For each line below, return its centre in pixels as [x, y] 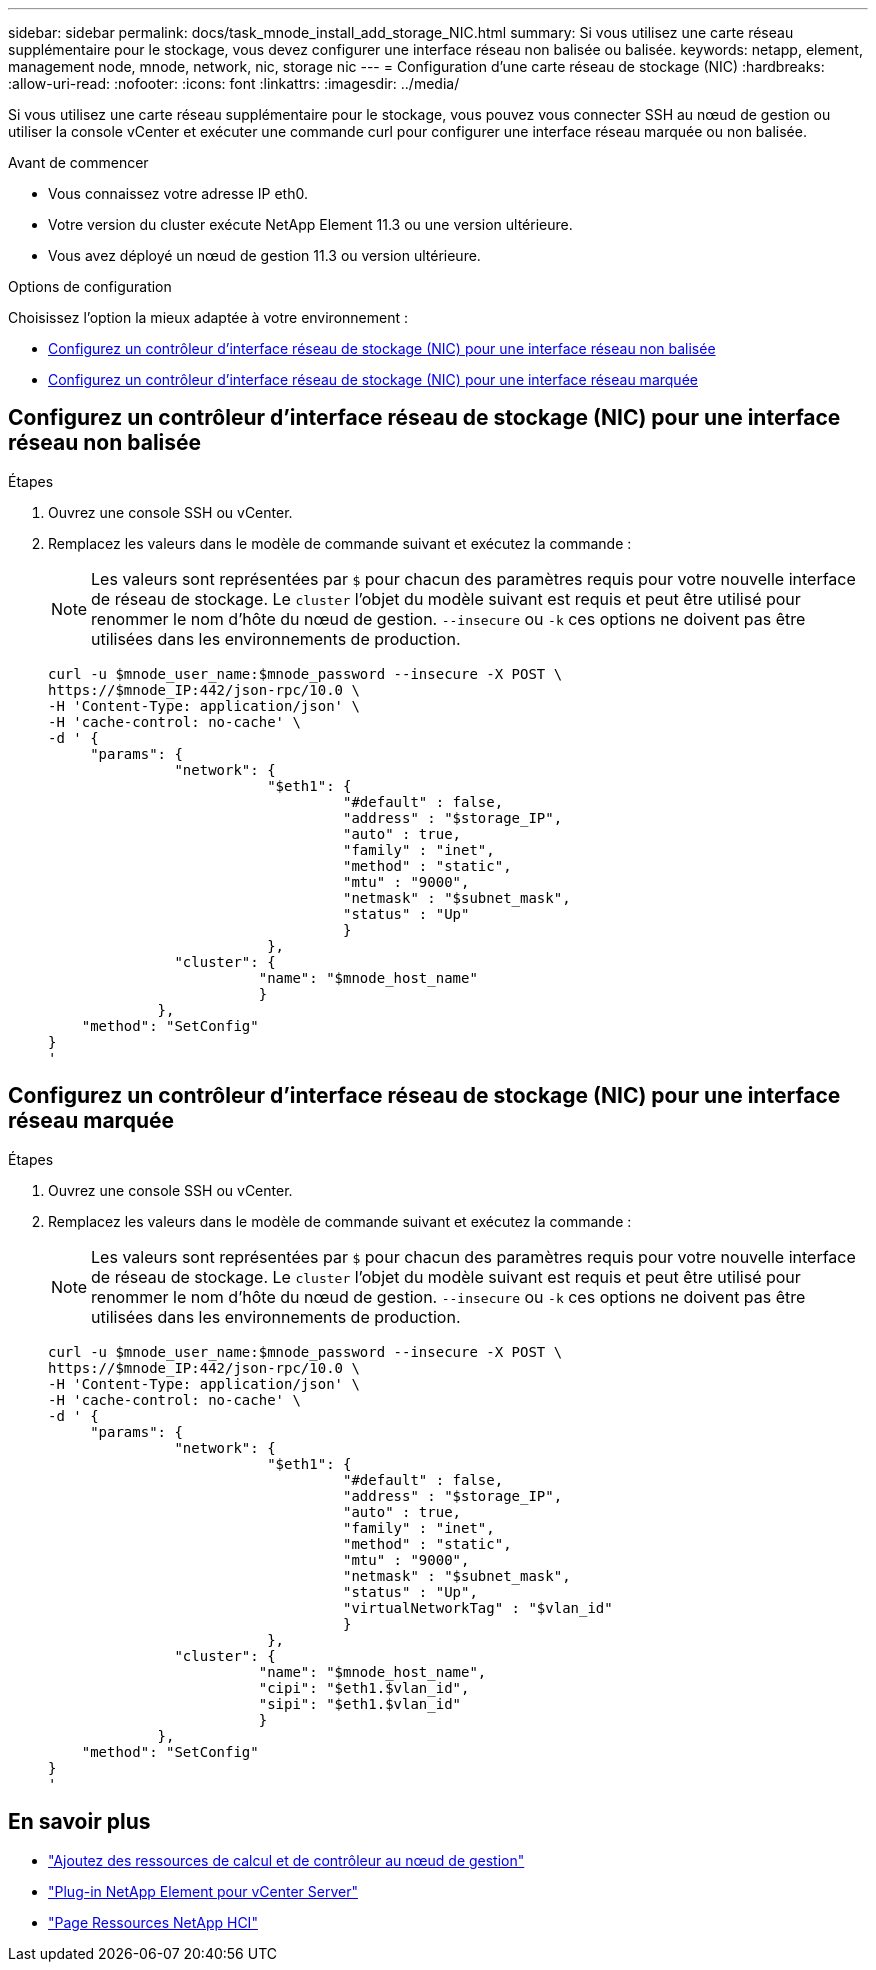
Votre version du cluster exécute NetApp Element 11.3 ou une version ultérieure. [310, 224]
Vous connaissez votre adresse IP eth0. [178, 193]
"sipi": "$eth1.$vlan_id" [360, 1703]
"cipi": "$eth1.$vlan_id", [364, 1687]
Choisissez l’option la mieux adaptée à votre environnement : [208, 317]
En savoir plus [79, 1822]
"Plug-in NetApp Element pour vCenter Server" [203, 1891]
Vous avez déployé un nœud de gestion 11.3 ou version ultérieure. [264, 255]
